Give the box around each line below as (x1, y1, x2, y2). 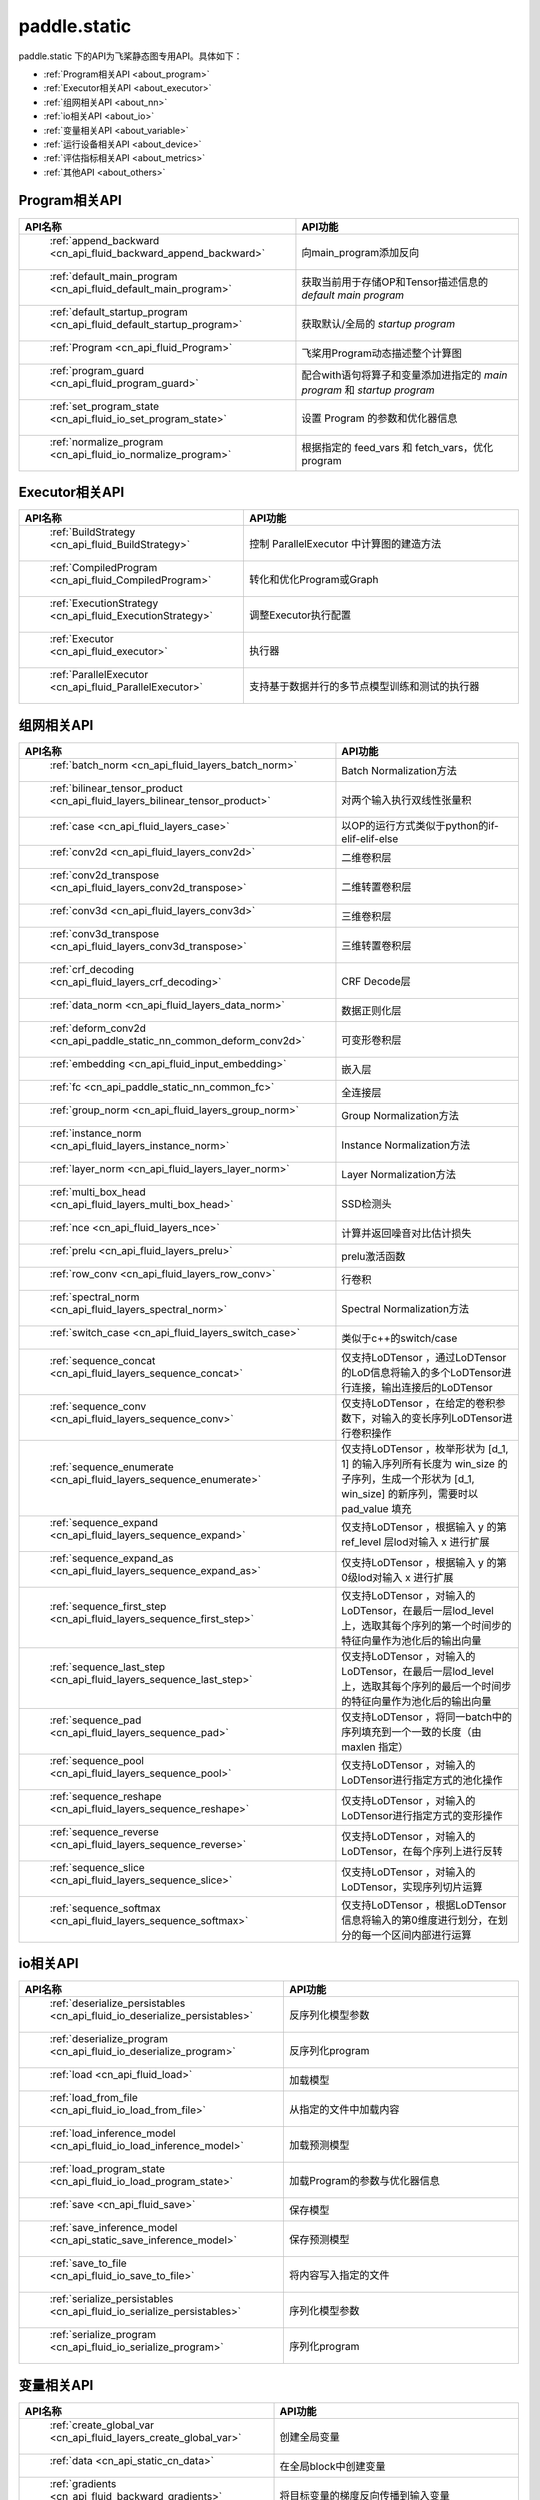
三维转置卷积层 (341, 938, 412, 952)
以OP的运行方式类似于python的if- (341, 818, 499, 832)
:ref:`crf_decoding (49, 962, 135, 976)
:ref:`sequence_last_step (49, 1660, 165, 1674)
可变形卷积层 (341, 1033, 402, 1047)
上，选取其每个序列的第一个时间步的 (341, 1618, 512, 1632)
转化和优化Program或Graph (248, 573, 379, 587)
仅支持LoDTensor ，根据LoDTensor (341, 1898, 507, 1912)
